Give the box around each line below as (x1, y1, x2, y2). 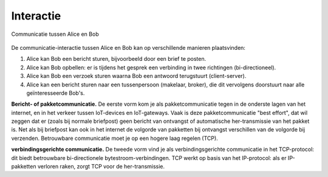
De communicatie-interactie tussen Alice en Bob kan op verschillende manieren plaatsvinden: (11, 44, 246, 51)
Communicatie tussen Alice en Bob (11, 30, 100, 38)
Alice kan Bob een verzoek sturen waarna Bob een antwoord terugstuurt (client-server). (26, 72, 247, 80)
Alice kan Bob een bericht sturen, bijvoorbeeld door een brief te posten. (26, 55, 207, 63)
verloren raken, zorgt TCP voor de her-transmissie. (37, 163, 165, 170)
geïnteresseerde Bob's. (26, 89, 85, 97)
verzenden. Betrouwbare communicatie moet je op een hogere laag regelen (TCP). (11, 134, 218, 142)
